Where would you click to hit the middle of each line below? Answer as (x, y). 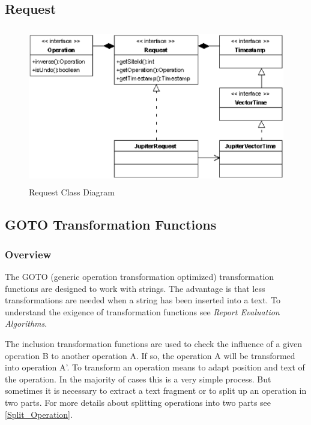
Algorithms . (26, 323)
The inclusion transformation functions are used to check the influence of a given (154, 343)
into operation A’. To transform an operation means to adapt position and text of (155, 367)
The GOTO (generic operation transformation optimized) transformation (140, 277)
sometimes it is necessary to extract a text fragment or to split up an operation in (156, 391)
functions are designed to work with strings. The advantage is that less (135, 288)
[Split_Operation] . (39, 414)
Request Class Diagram (72, 192)
